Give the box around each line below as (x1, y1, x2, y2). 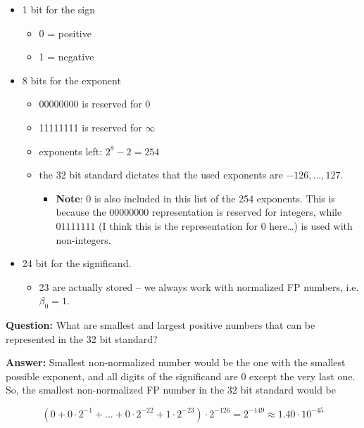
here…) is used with (269, 218, 353, 233)
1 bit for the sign (22, 2, 95, 16)
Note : (56, 190, 83, 205)
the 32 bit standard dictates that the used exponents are (39, 167, 283, 182)
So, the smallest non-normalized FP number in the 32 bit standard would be (6, 382, 336, 397)
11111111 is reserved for (39, 119, 142, 134)
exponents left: (39, 143, 103, 158)
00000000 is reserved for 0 (39, 96, 151, 111)
